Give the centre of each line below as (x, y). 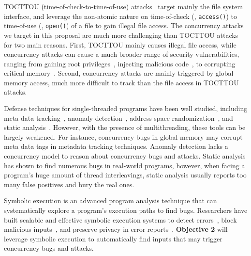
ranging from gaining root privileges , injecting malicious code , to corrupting (120, 63)
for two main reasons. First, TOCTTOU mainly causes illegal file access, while (120, 44)
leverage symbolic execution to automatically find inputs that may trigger (113, 238)
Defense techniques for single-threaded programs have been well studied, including (126, 108)
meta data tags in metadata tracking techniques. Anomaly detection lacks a (116, 146)
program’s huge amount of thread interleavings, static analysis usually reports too (125, 175)
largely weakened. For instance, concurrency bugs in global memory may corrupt (123, 136)
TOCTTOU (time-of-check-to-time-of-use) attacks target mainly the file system (124, 6)
